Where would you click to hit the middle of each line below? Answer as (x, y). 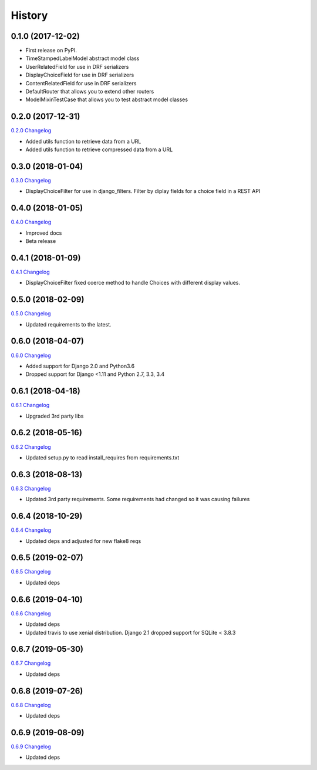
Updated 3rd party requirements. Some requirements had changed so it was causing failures (138, 499)
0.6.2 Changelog (31, 446)
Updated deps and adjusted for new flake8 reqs (83, 541)
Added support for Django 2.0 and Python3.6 (80, 366)
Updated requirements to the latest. (68, 324)
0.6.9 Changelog (31, 746)
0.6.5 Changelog (31, 572)
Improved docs (44, 233)
